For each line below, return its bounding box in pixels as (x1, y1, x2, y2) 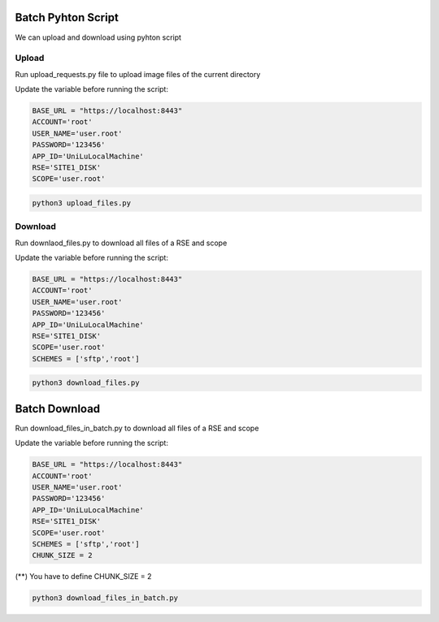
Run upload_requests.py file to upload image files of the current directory (15, 69, 261, 79)
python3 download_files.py (32, 378, 140, 387)
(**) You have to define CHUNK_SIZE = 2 (15, 572, 152, 581)
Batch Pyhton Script (15, 11, 120, 24)
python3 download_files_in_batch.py (32, 594, 179, 603)
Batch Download (15, 402, 101, 416)
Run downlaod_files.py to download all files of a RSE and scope (15, 238, 228, 248)
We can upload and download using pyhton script (15, 32, 182, 42)
